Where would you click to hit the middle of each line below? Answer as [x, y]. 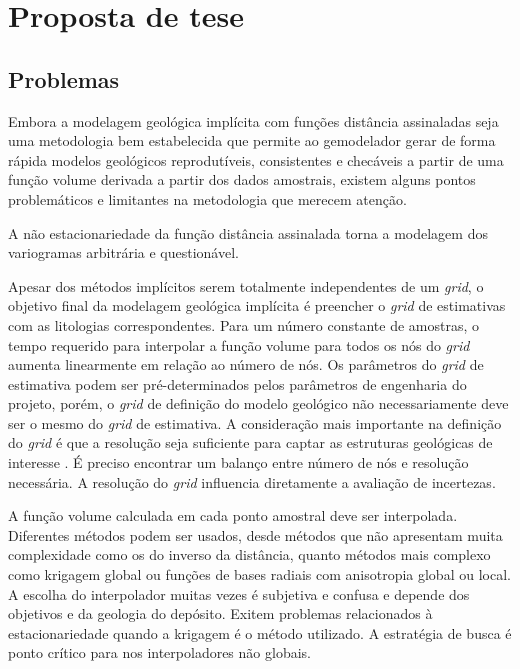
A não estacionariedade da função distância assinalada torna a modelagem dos [248, 232]
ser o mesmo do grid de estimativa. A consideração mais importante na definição [255, 422]
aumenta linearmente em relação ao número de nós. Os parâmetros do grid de [246, 364]
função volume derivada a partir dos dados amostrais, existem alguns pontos [242, 179]
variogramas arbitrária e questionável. [123, 252]
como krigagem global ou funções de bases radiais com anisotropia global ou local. [259, 574]
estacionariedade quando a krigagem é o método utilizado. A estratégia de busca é [260, 632]
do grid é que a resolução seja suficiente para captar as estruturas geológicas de [250, 442]
